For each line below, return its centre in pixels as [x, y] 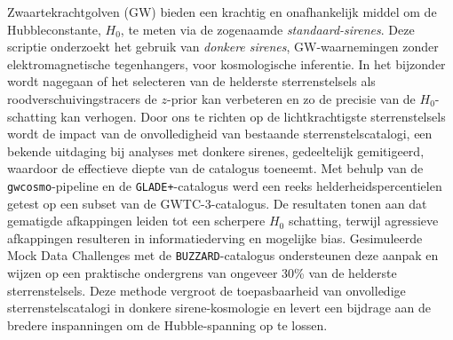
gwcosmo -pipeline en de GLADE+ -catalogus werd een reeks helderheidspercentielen [225, 185]
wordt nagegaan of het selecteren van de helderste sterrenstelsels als [191, 81]
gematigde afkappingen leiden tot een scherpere [136, 221]
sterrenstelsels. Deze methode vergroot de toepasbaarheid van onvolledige [207, 290]
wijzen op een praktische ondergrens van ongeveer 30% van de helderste [202, 273]
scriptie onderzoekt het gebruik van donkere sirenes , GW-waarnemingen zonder [223, 47]
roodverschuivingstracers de [82, 98]
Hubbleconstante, [54, 29]
